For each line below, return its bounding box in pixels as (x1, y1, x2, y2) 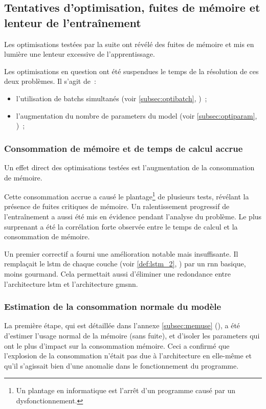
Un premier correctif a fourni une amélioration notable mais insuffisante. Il (4, 248, 238, 259)
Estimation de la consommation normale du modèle (4, 300, 221, 313)
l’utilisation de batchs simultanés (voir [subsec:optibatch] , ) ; (16, 93, 207, 103)
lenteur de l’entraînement (4, 14, 141, 30)
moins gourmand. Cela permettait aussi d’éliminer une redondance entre (4, 268, 231, 279)
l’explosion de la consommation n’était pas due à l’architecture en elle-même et (4, 350, 252, 361)
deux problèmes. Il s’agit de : (4, 76, 96, 86)
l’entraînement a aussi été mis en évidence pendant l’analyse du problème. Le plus (4, 211, 262, 221)
